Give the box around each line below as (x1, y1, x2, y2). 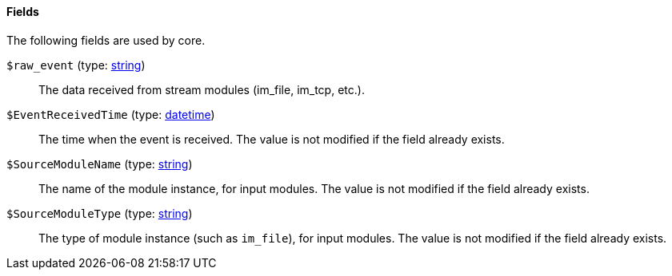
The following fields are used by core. (6, 33, 206, 47)
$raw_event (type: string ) (6, 57, 146, 72)
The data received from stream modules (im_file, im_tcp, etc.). (38, 82, 365, 97)
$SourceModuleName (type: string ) (6, 156, 193, 171)
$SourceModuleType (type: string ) (6, 206, 193, 220)
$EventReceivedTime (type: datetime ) (6, 107, 215, 121)
